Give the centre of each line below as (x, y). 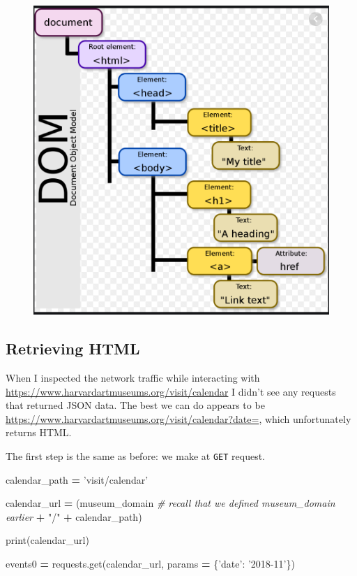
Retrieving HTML (73, 348)
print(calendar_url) (47, 540)
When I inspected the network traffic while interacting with (133, 377)
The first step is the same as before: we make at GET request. (135, 455)
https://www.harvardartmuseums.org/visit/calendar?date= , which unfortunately (178, 418)
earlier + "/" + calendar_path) (74, 516)
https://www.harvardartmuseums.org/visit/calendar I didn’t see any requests (171, 391)
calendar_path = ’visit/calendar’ (77, 479)
